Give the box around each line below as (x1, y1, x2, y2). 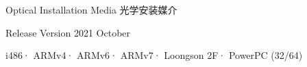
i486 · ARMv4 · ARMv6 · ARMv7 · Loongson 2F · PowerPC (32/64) (5, 48, 303, 62)
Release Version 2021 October (5, 25, 131, 39)
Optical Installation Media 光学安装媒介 (5, 3, 177, 16)
